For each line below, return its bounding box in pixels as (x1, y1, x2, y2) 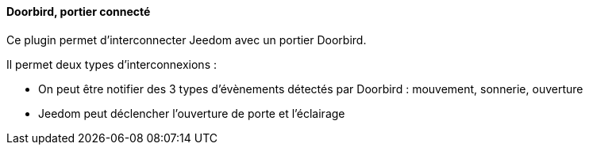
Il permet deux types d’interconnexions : (6, 57, 218, 71)
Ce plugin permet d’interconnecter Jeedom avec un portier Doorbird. (6, 32, 367, 47)
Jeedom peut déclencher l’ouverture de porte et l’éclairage (38, 106, 345, 120)
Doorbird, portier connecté (6, 5, 151, 18)
